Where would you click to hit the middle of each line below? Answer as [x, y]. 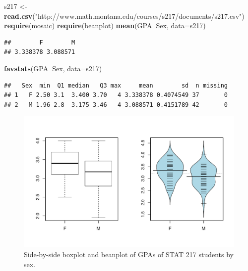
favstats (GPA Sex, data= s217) [53, 68]
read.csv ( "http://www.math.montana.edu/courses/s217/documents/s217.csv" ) [124, 16]
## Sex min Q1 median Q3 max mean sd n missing [116, 85]
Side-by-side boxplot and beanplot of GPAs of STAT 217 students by [129, 254]
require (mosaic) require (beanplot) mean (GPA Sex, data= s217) [105, 25]
